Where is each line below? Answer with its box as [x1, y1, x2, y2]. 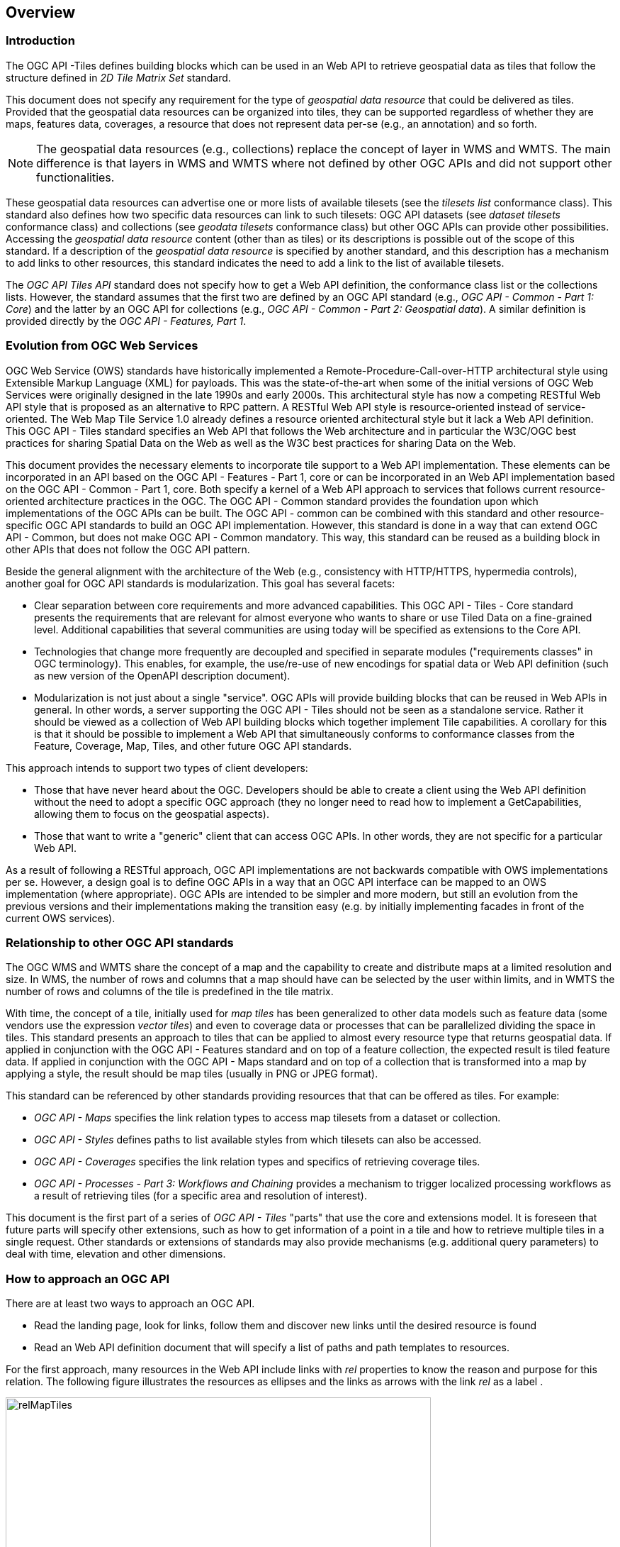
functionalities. [36, 170, 115, 184]
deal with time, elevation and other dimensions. [6, 1248, 226, 1260]
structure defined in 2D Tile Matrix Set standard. [6, 71, 231, 84]
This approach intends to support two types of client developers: [6, 761, 308, 774]
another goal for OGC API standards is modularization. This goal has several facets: [6, 577, 395, 589]
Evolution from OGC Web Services [6, 338, 198, 353]
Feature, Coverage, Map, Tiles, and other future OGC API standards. [34, 739, 352, 752]
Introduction [6, 33, 75, 48]
